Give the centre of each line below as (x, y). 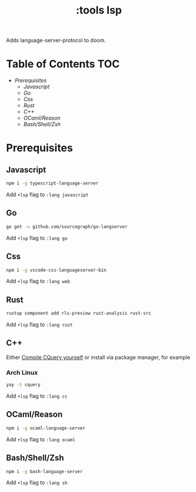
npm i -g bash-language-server (44, 471)
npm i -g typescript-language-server (52, 183)
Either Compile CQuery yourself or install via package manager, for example (98, 357)
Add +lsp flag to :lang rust (39, 325)
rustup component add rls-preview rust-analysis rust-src (79, 313)
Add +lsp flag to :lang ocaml (41, 439)
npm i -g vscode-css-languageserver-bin (57, 270)
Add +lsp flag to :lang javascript (47, 194)
